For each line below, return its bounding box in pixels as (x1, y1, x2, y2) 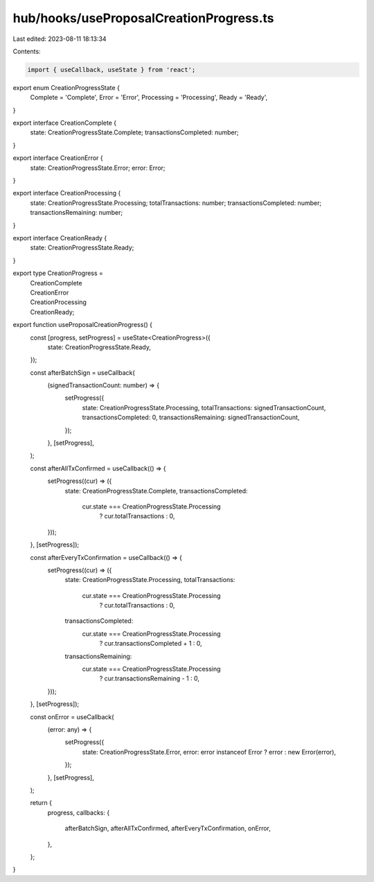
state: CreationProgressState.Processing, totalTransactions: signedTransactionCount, (82, 403, 326, 412)
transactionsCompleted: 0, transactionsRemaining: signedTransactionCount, (82, 413, 300, 422)
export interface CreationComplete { (12, 118, 117, 127)
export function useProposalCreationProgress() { (12, 321, 152, 329)
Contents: (12, 47, 41, 55)
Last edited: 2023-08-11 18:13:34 (12, 35, 107, 43)
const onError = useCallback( (30, 712, 114, 721)
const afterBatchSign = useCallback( (30, 368, 135, 377)
